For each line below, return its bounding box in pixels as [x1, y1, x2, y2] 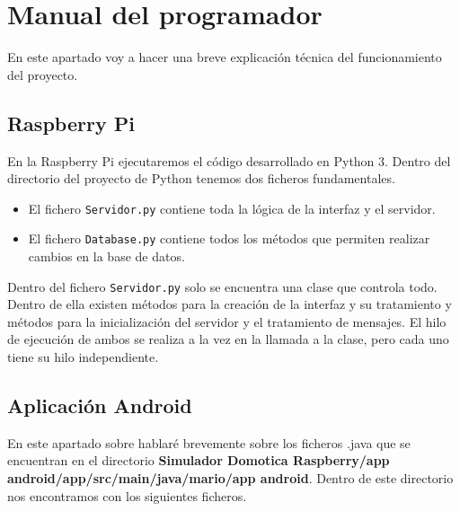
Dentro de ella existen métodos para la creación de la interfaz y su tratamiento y [7, 295, 452, 313]
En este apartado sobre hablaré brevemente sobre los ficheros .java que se [7, 433, 411, 452]
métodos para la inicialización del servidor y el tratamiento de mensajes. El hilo [7, 312, 447, 330]
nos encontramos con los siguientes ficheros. [7, 486, 247, 505]
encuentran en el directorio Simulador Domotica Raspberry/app [7, 451, 390, 470]
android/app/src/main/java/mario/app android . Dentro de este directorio [7, 469, 454, 488]
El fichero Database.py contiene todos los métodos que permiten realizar [28, 229, 430, 248]
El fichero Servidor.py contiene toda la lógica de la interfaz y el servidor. [28, 198, 436, 217]
